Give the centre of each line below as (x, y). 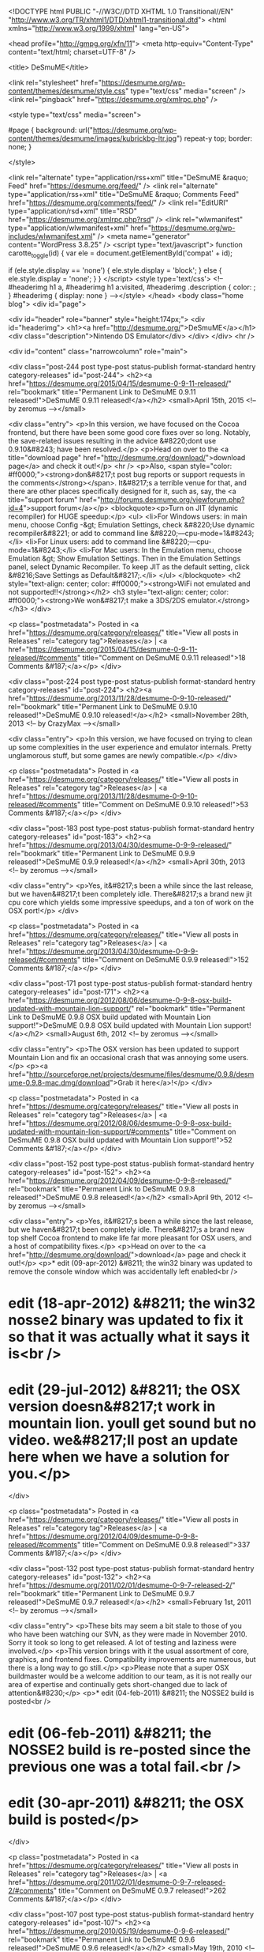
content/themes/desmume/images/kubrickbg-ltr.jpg (93, 138)
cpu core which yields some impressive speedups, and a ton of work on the (131, 902)
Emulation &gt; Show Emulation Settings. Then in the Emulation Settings (125, 558)
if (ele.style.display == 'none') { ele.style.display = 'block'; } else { (115, 270)
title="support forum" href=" (54, 499)
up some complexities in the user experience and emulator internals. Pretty (130, 747)
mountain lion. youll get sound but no (132, 1423)
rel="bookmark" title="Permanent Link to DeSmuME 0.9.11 (102, 391)
